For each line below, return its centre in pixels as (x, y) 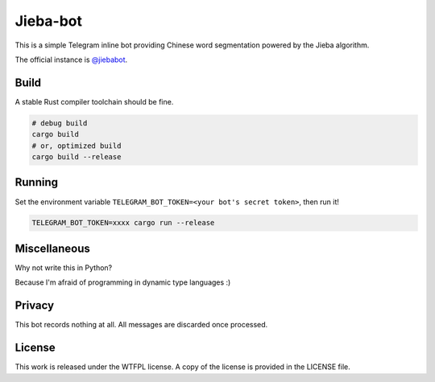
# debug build (60, 123)
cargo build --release (77, 157)
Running (37, 182)
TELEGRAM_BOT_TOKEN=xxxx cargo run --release (123, 223)
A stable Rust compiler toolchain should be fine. (94, 101)
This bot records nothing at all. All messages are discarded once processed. (141, 325)
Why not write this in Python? (64, 267)
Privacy (35, 306)
